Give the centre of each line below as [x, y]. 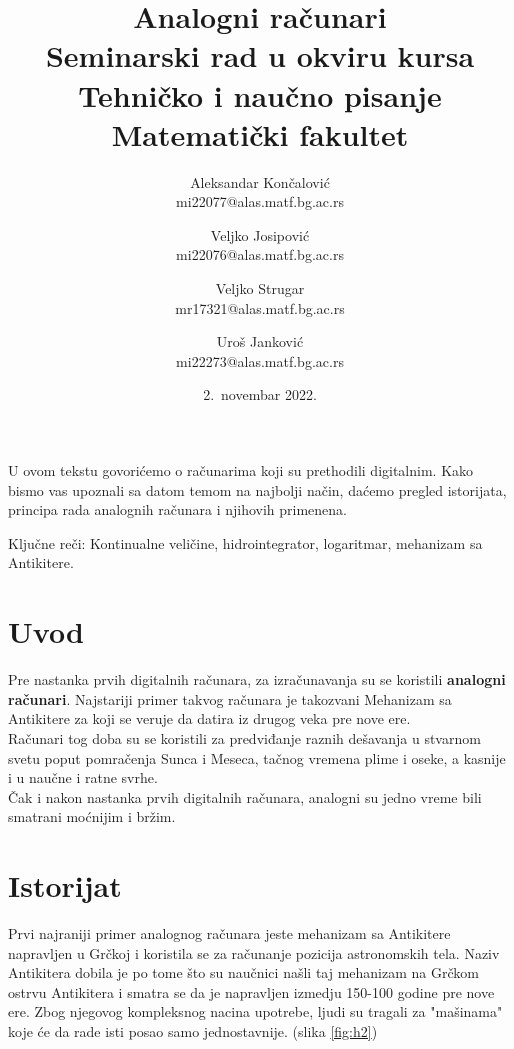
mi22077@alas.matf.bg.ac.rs [260, 201]
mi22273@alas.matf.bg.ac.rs [260, 360]
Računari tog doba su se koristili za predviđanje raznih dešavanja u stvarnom [244, 737]
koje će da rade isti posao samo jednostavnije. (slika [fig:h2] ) [193, 1030]
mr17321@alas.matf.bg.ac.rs [260, 307]
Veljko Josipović [260, 234]
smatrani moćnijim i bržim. [92, 816]
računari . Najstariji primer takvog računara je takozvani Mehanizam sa [230, 698]
